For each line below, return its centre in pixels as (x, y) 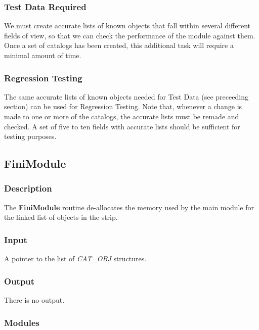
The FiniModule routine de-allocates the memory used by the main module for (129, 207)
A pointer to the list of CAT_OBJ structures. (75, 258)
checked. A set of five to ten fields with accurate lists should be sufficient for (122, 126)
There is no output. (34, 300)
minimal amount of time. (43, 55)
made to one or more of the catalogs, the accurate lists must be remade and (122, 116)
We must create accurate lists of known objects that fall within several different (127, 26)
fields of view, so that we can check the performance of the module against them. (130, 35)
